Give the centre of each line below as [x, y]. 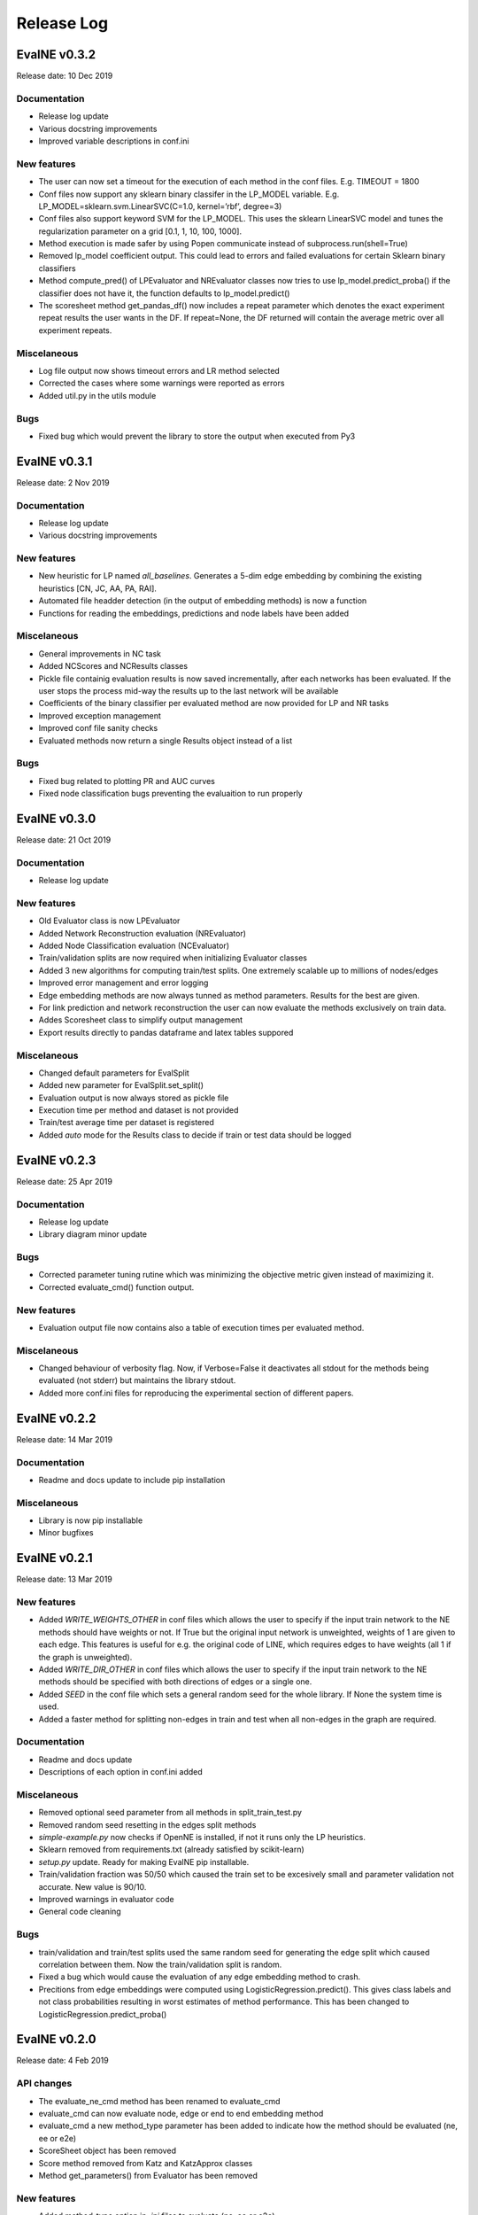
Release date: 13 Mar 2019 [64, 1579]
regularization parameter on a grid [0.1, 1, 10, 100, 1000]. [140, 231]
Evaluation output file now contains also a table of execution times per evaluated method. [201, 1327]
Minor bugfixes [66, 1533]
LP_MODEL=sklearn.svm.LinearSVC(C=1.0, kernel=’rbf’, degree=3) [160, 206]
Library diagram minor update [93, 1234]
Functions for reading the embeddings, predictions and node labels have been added [194, 613]
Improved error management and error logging [123, 983]
